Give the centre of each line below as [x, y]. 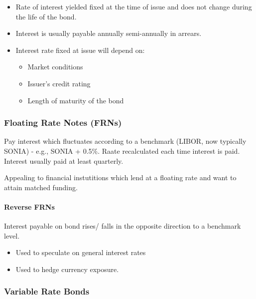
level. [12, 235]
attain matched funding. [41, 187]
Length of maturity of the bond [76, 100]
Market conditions [55, 67]
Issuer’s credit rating [59, 83]
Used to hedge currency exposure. [67, 269]
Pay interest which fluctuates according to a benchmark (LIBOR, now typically [125, 141]
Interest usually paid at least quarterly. [64, 160]
